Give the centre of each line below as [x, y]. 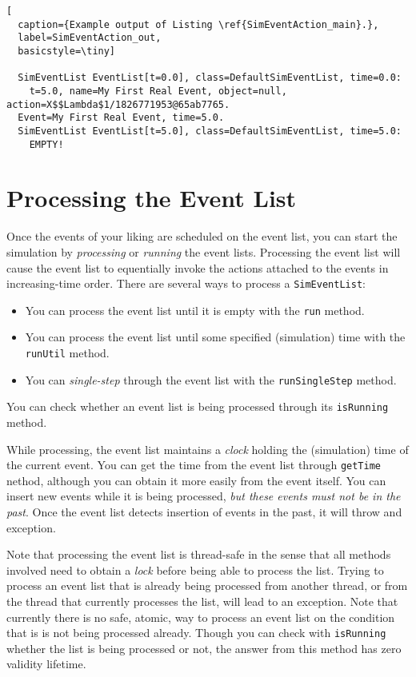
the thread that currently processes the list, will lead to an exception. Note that [202, 601]
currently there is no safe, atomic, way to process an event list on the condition [201, 617]
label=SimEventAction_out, [90, 38]
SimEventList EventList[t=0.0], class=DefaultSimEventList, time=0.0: [210, 78]
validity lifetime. [46, 664]
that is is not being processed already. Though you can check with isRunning [196, 633]
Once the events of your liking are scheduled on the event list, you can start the [202, 236]
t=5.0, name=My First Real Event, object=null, [158, 91]
